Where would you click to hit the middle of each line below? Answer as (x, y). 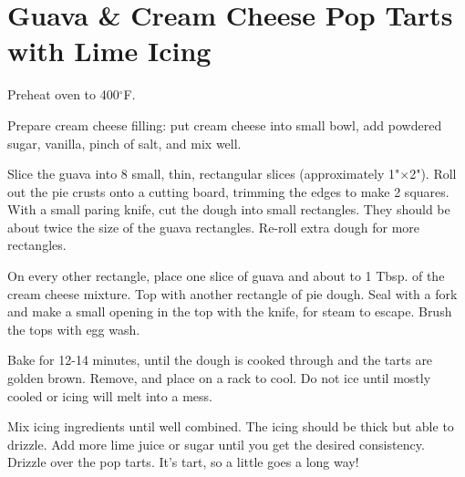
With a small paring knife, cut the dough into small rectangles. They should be (229, 209)
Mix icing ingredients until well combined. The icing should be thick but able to (231, 426)
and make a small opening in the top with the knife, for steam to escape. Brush (230, 311)
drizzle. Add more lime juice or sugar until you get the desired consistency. (216, 444)
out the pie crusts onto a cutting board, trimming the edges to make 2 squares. (228, 191)
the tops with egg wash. (74, 329)
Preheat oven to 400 (63, 94)
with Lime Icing (109, 51)
